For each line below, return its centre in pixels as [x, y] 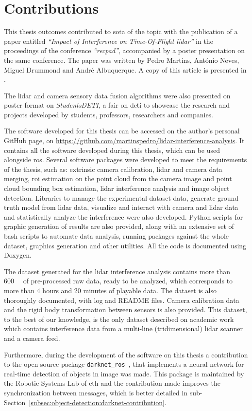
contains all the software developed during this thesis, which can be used [112, 150]
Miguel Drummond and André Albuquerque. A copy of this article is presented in [125, 69]
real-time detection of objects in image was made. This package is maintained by [124, 373]
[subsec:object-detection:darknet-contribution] [97, 402]
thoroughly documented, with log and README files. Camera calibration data [122, 300]
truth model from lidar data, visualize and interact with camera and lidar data [121, 207]
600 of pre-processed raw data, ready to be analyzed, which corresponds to [118, 281]
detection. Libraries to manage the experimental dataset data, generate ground [121, 197]
